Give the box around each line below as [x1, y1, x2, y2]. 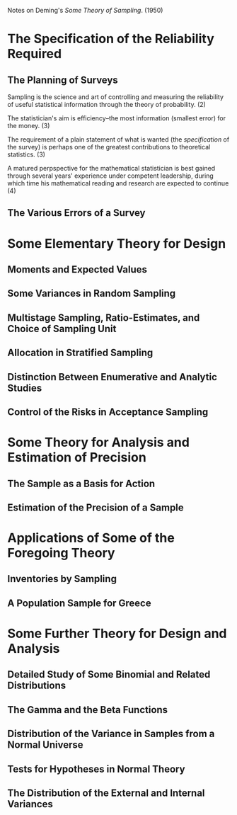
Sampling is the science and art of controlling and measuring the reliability [7, 93, 224, 101]
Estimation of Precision [7, 450, 146, 466]
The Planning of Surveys [7, 74, 118, 86]
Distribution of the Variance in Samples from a [7, 728, 215, 740]
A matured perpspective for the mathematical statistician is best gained [7, 164, 216, 172]
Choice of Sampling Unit [7, 322, 117, 335]
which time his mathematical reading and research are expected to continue [7, 179, 229, 187]
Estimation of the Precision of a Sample [7, 501, 184, 513]
